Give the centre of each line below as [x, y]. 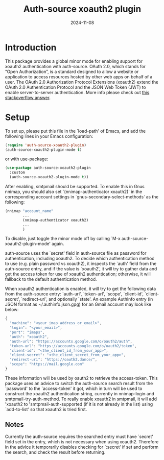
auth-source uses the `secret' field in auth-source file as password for [76, 253]
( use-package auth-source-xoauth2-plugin [48, 168]
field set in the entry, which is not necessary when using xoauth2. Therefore [82, 441]
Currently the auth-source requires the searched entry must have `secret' [79, 436]
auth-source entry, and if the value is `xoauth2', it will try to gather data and [81, 269]
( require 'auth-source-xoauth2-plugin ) [46, 145]
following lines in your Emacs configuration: [49, 136]
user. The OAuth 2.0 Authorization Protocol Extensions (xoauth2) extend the [82, 82]
